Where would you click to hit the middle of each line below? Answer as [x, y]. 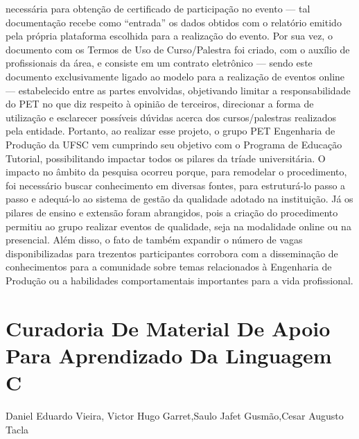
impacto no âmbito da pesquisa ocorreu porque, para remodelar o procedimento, [176, 172]
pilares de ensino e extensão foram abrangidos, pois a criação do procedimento [172, 212]
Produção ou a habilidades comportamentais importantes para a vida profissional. [179, 280]
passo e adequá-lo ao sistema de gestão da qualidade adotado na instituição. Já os [179, 199]
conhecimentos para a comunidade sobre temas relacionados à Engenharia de [169, 267]
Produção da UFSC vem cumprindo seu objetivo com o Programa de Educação [174, 144]
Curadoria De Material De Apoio [168, 328]
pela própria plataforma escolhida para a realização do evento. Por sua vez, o [169, 36]
